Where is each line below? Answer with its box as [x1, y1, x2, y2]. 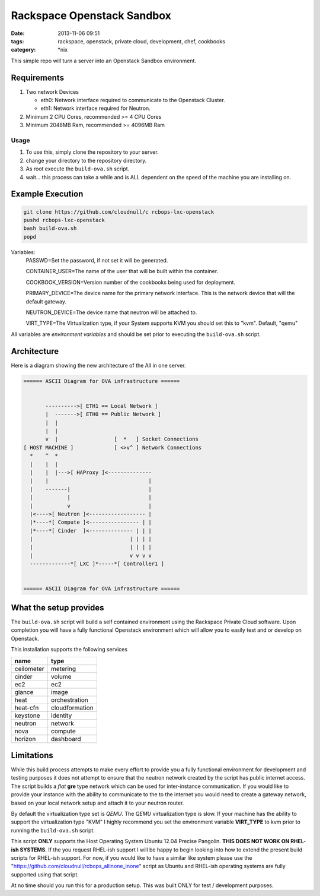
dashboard [50, 734, 81, 743]
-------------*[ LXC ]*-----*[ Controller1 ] [30, 561, 164, 567]
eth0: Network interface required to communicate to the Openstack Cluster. [40, 97, 225, 104]
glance [14, 688, 34, 696]
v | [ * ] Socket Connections [45, 436, 199, 442]
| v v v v [30, 552, 152, 559]
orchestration [50, 695, 88, 704]
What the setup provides [11, 603, 104, 613]
